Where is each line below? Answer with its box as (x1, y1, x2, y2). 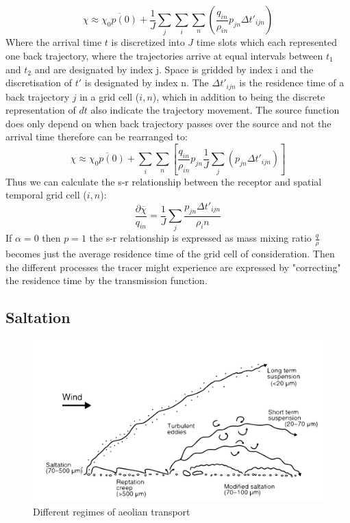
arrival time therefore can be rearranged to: (5, 129, 188, 144)
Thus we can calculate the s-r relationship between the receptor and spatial (5, 174, 322, 188)
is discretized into (111, 35, 185, 49)
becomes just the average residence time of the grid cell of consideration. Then (5, 246, 335, 261)
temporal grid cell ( (5, 188, 87, 202)
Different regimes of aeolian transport (33, 504, 190, 518)
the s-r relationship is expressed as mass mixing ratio (89, 231, 312, 245)
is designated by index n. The (84, 75, 209, 90)
